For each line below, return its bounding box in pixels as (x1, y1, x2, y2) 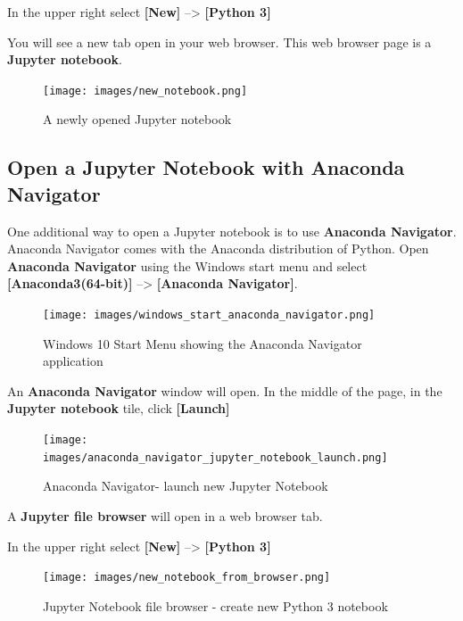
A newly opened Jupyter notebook (43, 110, 232, 128)
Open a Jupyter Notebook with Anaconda (7, 153, 405, 181)
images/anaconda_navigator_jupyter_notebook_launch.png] (43, 451, 388, 464)
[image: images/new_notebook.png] (43, 84, 248, 97)
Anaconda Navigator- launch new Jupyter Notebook (43, 476, 328, 495)
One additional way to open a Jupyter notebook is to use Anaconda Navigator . (7, 221, 457, 240)
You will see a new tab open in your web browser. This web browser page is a (7, 32, 432, 51)
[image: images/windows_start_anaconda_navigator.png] (43, 309, 376, 321)
